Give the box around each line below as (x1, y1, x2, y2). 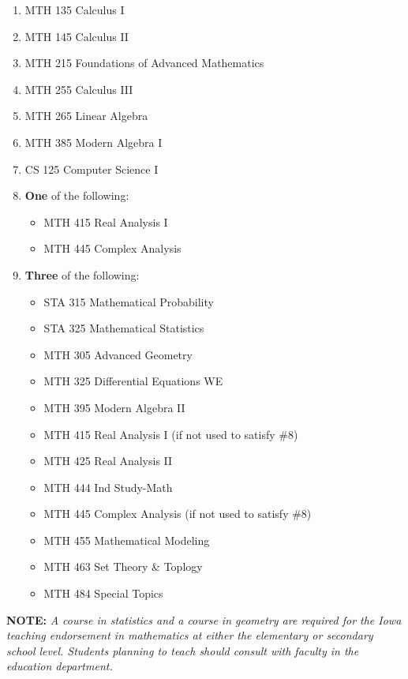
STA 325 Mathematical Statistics (43, 320, 204, 336)
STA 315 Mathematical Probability (43, 293, 214, 309)
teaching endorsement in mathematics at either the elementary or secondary (6, 627, 373, 643)
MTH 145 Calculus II (24, 28, 129, 44)
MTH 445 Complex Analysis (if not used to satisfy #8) (43, 505, 312, 522)
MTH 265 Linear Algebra (24, 107, 148, 124)
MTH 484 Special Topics (43, 585, 163, 602)
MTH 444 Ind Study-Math (43, 478, 173, 495)
